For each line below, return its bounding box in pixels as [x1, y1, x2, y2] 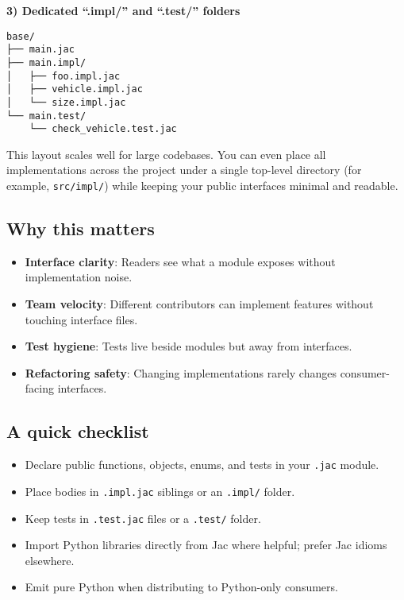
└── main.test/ [6, 110, 87, 122]
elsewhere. [25, 552, 75, 568]
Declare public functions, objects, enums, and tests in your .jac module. [25, 456, 379, 473]
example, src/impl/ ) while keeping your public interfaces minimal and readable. [6, 177, 398, 194]
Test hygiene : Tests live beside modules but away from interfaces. [25, 338, 352, 354]
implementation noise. [25, 269, 133, 285]
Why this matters [6, 216, 155, 241]
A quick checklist [6, 419, 149, 443]
